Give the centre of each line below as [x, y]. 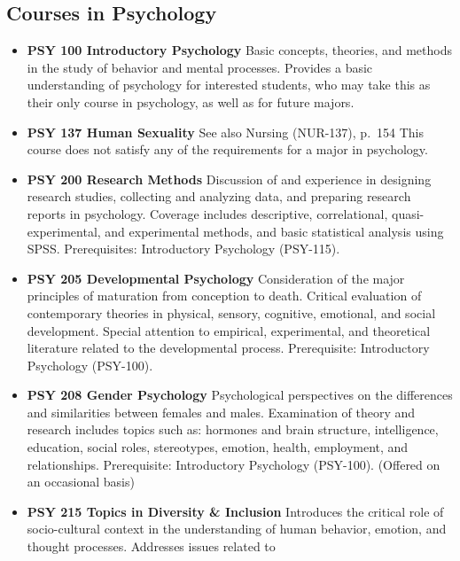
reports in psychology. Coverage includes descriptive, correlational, [207, 213]
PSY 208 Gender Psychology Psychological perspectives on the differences [240, 395]
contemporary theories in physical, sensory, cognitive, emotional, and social [231, 312]
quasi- [408, 213]
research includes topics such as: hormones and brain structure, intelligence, [233, 429]
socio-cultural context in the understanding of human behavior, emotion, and [237, 529]
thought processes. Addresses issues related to [151, 546]
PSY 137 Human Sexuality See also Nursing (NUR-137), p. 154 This [226, 132]
